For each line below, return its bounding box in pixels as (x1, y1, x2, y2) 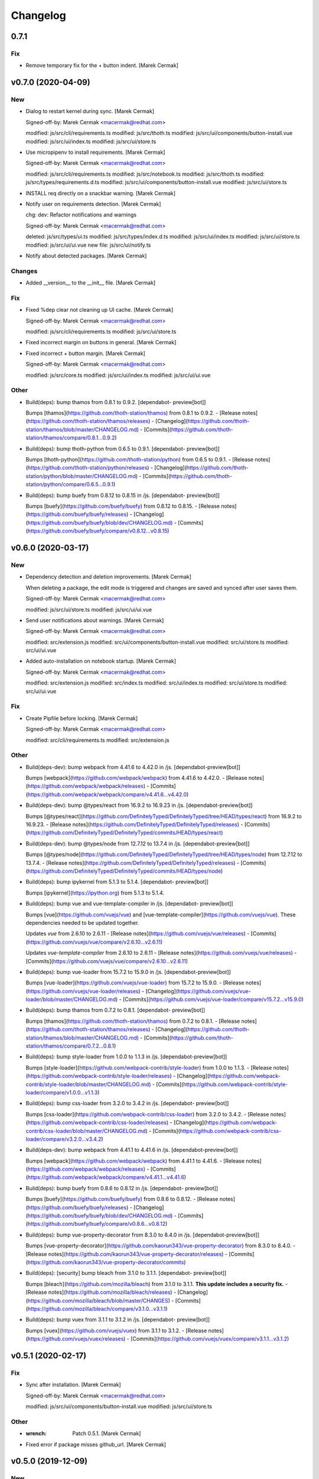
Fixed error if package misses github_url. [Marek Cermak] (25, 1441, 167, 1448)
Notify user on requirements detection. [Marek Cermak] (25, 200, 161, 207)
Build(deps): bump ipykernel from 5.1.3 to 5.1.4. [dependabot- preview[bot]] (25, 879, 209, 886)
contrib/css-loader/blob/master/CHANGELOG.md (25, 1127, 146, 1134)
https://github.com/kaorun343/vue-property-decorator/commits (27, 1259, 184, 1265)
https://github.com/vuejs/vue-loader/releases (27, 987, 139, 994)
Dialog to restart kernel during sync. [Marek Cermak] (25, 108, 155, 115)
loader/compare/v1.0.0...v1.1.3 (25, 1089, 98, 1096)
